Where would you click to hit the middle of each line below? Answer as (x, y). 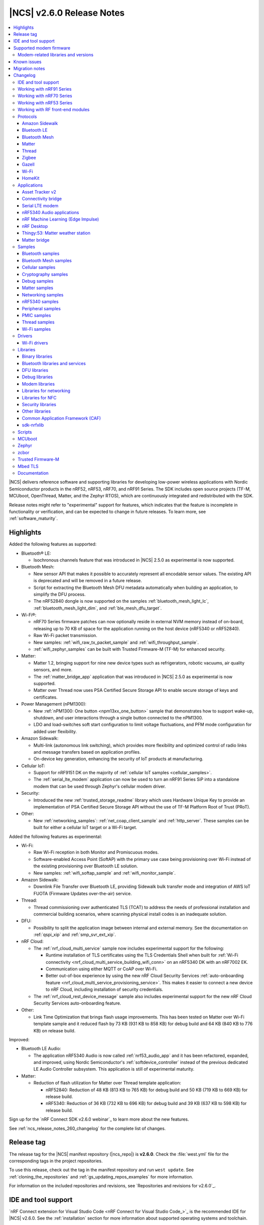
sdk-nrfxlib (33, 425)
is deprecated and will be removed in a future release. (88, 581)
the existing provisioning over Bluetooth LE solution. (86, 866)
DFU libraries (35, 370)
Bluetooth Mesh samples (47, 260)
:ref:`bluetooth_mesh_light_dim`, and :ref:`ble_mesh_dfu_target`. (98, 608)
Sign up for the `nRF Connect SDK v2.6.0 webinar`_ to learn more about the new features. (99, 1119)
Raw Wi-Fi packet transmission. (65, 636)
